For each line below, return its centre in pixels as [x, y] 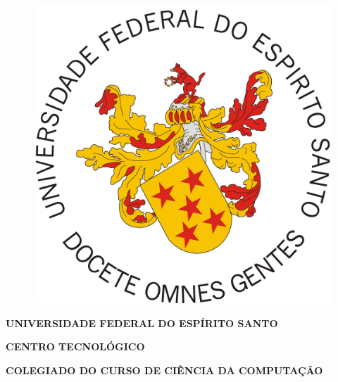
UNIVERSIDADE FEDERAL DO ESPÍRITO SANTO [142, 323]
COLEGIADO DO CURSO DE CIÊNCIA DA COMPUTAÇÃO [164, 370]
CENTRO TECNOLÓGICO [75, 346]
